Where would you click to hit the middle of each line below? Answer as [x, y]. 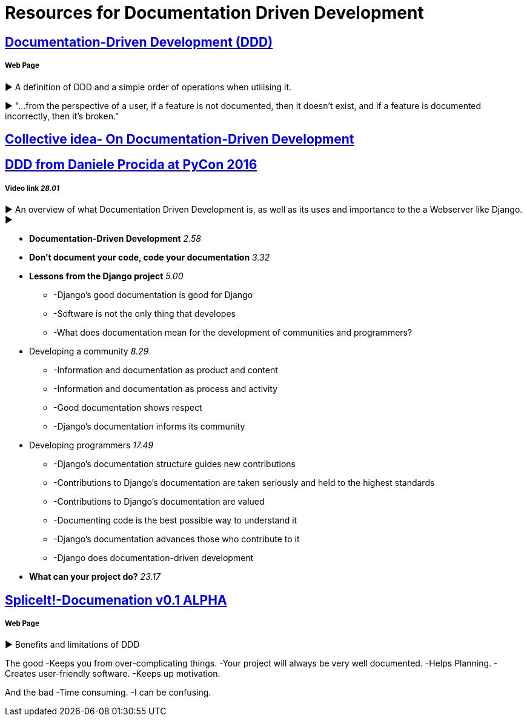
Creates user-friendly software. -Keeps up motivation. [113, 674]
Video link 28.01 [32, 188]
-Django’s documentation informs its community [149, 427]
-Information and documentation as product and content [166, 370]
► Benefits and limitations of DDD [72, 645]
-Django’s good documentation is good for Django [153, 295]
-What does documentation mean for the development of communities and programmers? [233, 333]
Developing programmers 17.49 [91, 445]
